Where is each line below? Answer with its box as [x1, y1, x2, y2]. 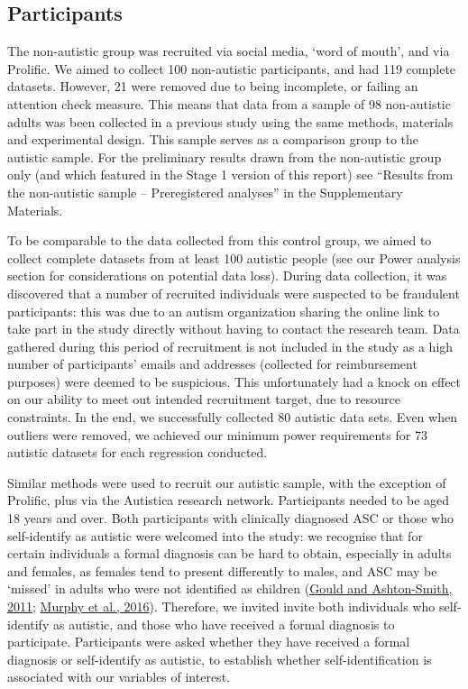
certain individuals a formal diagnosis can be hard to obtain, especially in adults [7, 544, 452, 563]
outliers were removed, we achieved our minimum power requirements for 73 [7, 425, 427, 444]
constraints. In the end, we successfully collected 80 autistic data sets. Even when [7, 408, 457, 427]
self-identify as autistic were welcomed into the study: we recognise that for [7, 526, 423, 545]
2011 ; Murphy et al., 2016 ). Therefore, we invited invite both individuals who [7, 597, 436, 616]
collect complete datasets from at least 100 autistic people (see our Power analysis [7, 248, 461, 267]
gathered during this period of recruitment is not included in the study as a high [7, 336, 454, 355]
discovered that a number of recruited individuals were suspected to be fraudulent [7, 283, 460, 302]
